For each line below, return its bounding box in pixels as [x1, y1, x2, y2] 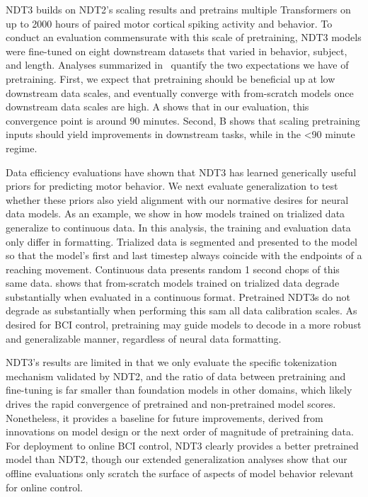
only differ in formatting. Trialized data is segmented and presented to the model [6, 234, 357, 248]
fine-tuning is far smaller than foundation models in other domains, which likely [6, 382, 352, 397]
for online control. [6, 479, 83, 494]
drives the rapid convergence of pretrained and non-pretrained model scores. [6, 396, 336, 411]
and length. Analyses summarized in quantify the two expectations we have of [6, 57, 349, 72]
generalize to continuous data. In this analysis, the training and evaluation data [6, 219, 351, 234]
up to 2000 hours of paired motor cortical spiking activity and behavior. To [6, 16, 333, 30]
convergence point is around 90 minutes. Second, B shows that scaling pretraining [6, 113, 360, 127]
